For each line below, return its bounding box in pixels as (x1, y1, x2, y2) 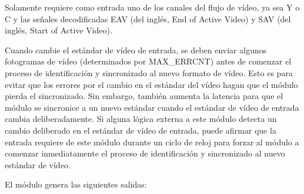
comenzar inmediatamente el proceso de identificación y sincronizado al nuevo (5, 147, 285, 159)
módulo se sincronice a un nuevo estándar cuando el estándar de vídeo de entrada (5, 101, 299, 113)
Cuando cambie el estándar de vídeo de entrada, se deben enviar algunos (5, 43, 267, 56)
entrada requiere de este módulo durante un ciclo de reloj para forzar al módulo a (5, 135, 299, 148)
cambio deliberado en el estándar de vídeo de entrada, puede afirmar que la (5, 124, 276, 136)
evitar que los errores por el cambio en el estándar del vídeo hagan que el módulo (5, 78, 298, 90)
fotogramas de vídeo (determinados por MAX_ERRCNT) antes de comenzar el (5, 55, 292, 67)
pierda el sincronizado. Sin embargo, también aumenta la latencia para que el (5, 90, 283, 102)
